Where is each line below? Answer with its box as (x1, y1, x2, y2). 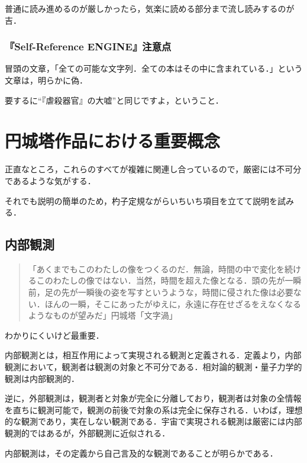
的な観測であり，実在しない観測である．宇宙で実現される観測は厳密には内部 (5, 415, 302, 427)
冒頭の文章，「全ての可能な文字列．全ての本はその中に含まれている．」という (5, 62, 303, 75)
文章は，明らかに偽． (5, 74, 88, 86)
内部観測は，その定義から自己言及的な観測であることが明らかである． (5, 446, 278, 459)
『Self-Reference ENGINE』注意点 (5, 39, 172, 54)
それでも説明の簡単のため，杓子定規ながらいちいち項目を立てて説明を (5, 194, 277, 207)
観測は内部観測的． (5, 372, 79, 384)
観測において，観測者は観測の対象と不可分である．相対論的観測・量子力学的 (5, 361, 302, 373)
